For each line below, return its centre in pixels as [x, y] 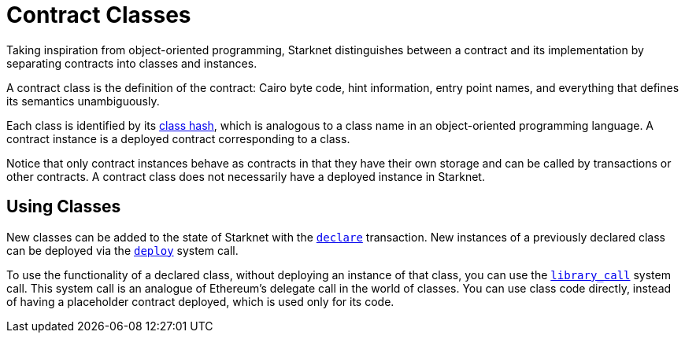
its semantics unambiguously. [83, 101]
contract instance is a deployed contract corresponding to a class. [178, 138]
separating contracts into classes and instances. [132, 63]
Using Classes [64, 207]
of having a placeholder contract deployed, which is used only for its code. [200, 301]
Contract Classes [99, 15]
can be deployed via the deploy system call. [122, 250]
